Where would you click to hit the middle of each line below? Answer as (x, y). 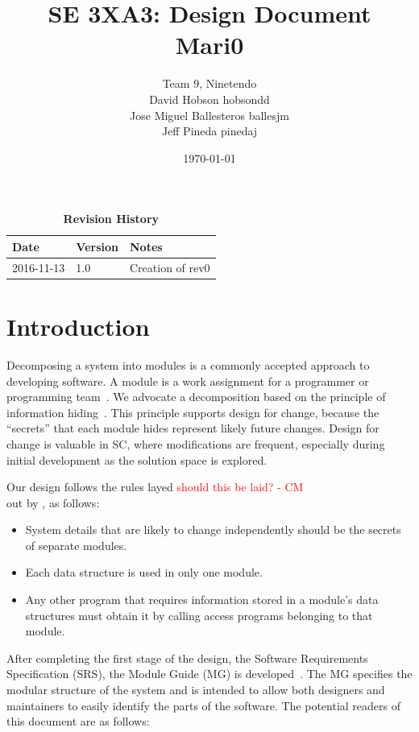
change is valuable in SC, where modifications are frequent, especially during (196, 443)
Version (97, 246)
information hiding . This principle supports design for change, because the (193, 412)
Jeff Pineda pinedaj (209, 131)
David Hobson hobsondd (209, 99)
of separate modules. (76, 545)
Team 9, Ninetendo (209, 83)
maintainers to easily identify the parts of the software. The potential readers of (204, 705)
